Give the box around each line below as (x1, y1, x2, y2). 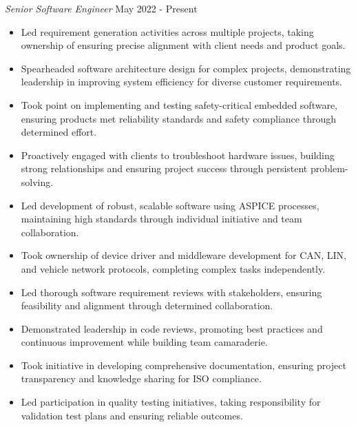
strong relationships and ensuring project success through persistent (21, 161, 308, 176)
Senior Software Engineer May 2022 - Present (5, 1, 198, 15)
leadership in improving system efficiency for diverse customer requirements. (21, 74, 342, 89)
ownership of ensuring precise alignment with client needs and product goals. (21, 38, 346, 52)
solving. (21, 174, 54, 189)
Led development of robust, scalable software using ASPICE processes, (21, 198, 320, 212)
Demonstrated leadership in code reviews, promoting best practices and (21, 321, 323, 335)
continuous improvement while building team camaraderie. (21, 335, 268, 349)
